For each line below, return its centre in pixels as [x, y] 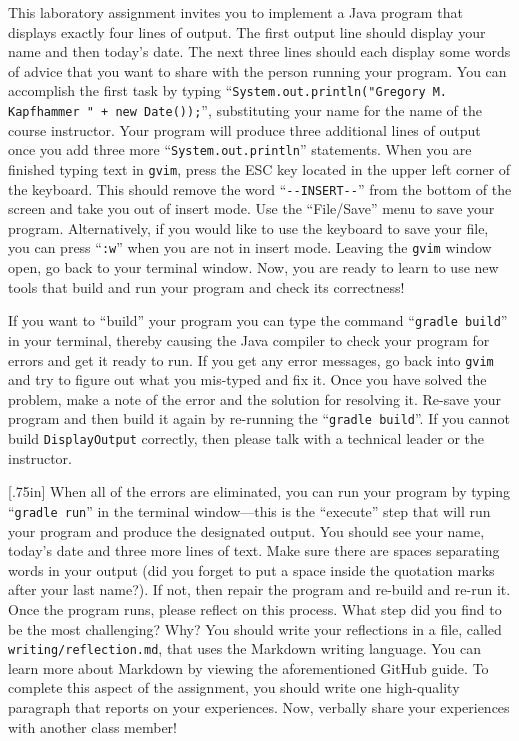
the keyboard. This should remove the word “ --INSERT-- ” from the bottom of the [260, 188]
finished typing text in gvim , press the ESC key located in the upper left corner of [259, 168]
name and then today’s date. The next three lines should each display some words [259, 51]
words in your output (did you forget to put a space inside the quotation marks [251, 569]
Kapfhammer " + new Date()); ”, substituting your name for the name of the [245, 110]
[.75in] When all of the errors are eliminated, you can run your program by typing [259, 491]
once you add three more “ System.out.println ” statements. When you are [240, 149]
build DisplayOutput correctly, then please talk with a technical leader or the [246, 438]
